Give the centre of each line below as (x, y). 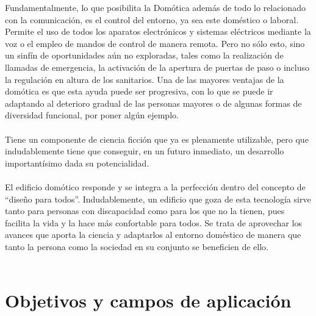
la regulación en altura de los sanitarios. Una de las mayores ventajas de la (145, 79)
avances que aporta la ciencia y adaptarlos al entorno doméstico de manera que (153, 235)
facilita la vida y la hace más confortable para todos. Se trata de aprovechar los (153, 222)
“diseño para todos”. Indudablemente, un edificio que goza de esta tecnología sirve (158, 199)
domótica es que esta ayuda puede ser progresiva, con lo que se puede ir (139, 91)
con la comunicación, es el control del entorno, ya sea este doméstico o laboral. (152, 19)
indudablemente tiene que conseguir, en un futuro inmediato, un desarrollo (145, 151)
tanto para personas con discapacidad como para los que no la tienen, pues (145, 211)
